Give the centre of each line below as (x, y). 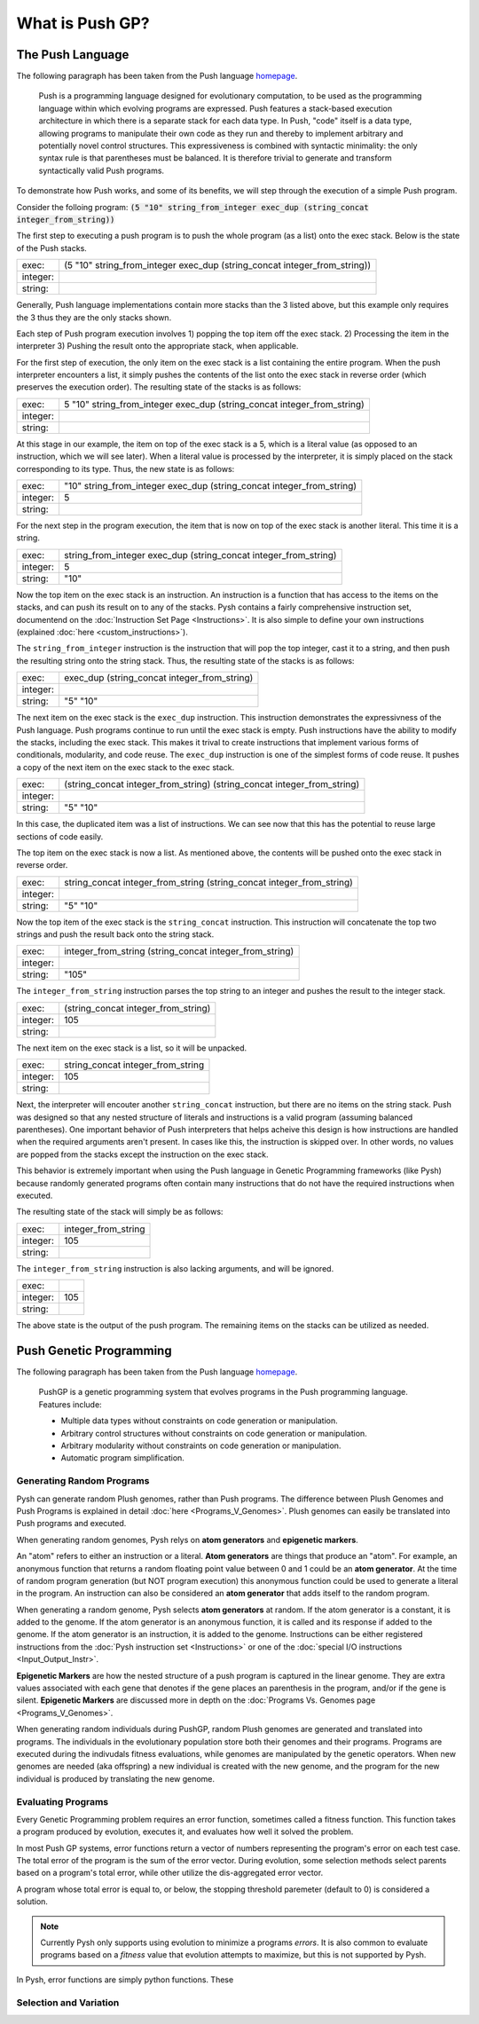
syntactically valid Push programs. (101, 170)
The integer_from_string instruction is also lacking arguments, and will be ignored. (175, 1268)
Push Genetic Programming (94, 1350)
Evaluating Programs (63, 1801)
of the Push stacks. (52, 248)
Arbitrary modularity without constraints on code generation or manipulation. (201, 1445)
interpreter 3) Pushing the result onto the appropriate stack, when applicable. (157, 346)
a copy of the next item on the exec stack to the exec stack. (126, 767)
